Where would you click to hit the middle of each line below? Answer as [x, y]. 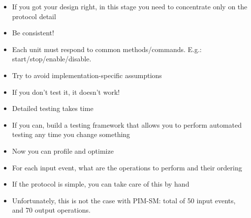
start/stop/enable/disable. [52, 59]
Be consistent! [33, 33]
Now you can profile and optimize [63, 150]
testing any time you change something [71, 134]
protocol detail [34, 16]
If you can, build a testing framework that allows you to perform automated [127, 124]
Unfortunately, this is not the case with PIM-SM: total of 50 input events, [124, 200]
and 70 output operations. [51, 210]
